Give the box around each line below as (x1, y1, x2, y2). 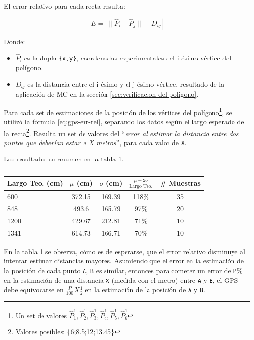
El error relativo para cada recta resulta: (4, 1, 125, 11)
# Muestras (160, 178, 201, 188)
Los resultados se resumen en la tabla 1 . (4, 154, 124, 164)
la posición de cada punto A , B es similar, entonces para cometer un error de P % (4, 265, 243, 275)
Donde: (4, 36, 25, 46)
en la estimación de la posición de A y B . (85, 284, 205, 295)
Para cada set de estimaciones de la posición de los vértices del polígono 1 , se (4, 105, 232, 117)
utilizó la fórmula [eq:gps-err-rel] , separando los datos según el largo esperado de (4, 116, 244, 126)
